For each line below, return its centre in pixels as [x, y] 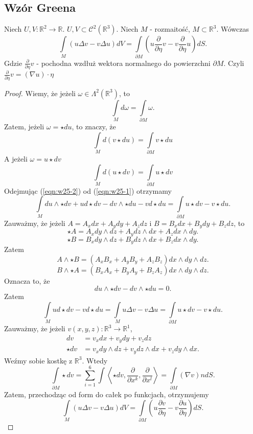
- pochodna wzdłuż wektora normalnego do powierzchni [123, 63]
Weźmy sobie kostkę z [38, 360]
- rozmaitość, [170, 29]
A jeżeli [16, 158]
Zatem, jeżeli [24, 126]
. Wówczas [233, 29]
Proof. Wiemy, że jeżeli [40, 93]
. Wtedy [95, 360]
